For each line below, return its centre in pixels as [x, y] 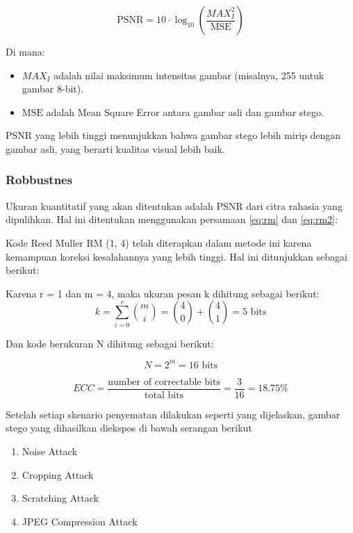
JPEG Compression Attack [80, 521]
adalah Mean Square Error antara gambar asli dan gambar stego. [185, 112]
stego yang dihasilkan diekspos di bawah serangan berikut [129, 428]
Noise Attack [49, 451]
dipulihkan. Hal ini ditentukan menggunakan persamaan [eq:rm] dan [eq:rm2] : [172, 219]
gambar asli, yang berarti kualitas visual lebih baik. [115, 148]
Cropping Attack [58, 474]
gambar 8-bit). [53, 89]
